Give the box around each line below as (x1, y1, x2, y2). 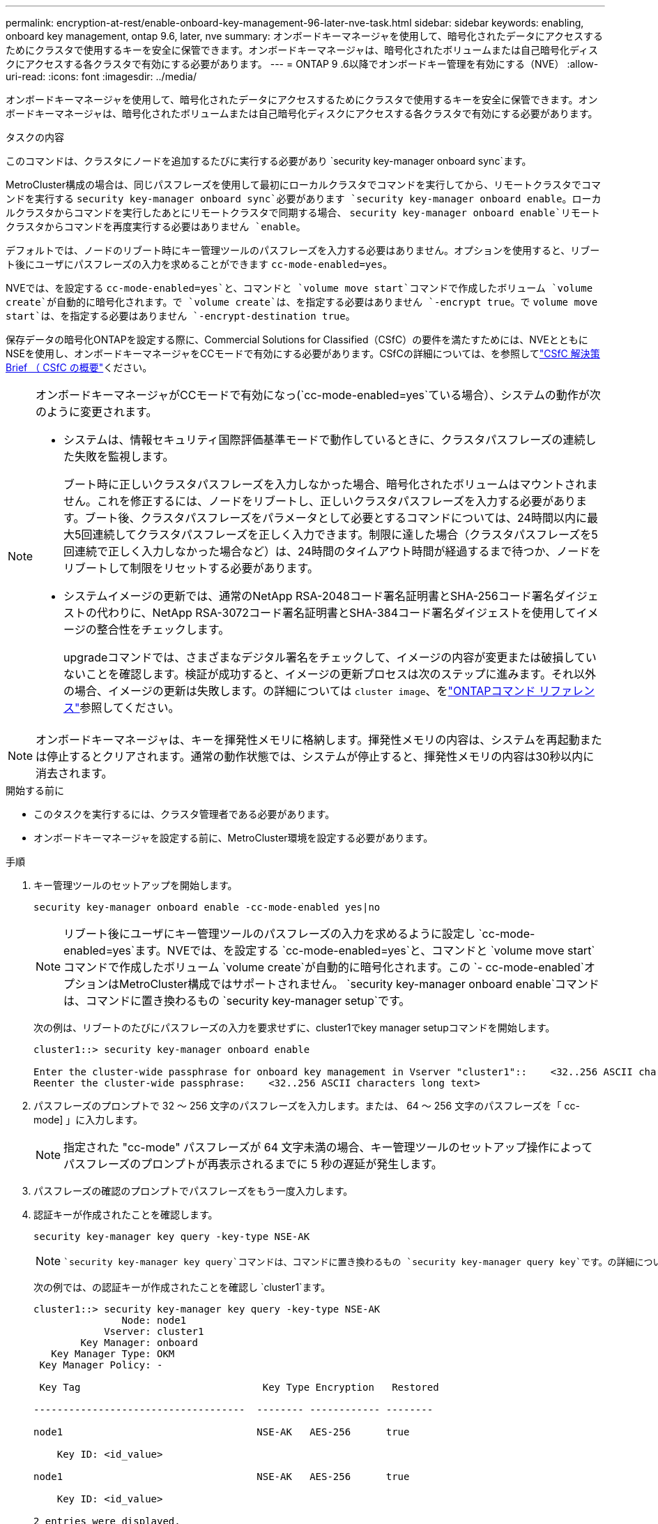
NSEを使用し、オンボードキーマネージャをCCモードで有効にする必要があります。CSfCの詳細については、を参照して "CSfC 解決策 (6, 348, 600, 359)
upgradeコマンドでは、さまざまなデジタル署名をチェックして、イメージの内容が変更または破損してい (63, 650, 597, 664)
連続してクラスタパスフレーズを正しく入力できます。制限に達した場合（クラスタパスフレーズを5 (92, 528, 598, 541)
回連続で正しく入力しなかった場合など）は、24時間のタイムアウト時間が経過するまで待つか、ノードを (63, 544, 602, 558)
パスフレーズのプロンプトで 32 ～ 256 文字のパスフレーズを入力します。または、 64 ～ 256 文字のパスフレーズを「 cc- (33, 1100, 580, 1112)
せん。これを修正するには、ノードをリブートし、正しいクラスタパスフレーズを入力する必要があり (63, 494, 576, 508)
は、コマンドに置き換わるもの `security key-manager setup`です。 (63, 994, 411, 1008)
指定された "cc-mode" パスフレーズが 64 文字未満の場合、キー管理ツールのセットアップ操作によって (63, 1140, 593, 1154)
